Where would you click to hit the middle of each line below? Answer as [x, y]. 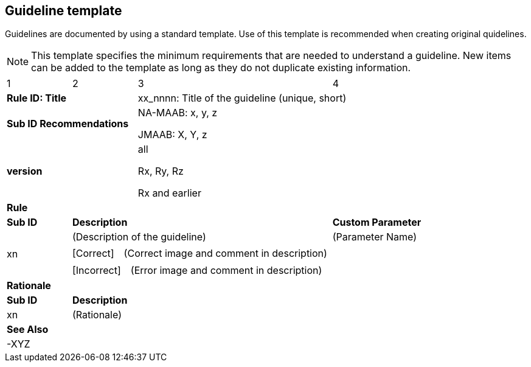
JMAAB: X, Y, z [172, 135]
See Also [28, 330]
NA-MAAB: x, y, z [178, 113]
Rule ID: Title [37, 98]
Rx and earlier [169, 193]
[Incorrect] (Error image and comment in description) [197, 271]
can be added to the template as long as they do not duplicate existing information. [221, 68]
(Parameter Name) [375, 237]
